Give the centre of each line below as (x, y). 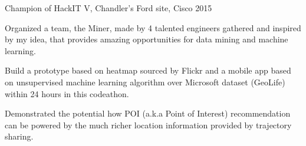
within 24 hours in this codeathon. (67, 93)
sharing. (19, 136)
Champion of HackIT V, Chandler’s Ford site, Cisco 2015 (108, 8)
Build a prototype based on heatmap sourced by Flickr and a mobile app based (148, 70)
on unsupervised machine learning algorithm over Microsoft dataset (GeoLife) (145, 82)
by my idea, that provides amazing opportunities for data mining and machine (147, 39)
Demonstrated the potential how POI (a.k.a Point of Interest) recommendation (148, 113)
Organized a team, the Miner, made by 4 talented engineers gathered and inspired (153, 27)
